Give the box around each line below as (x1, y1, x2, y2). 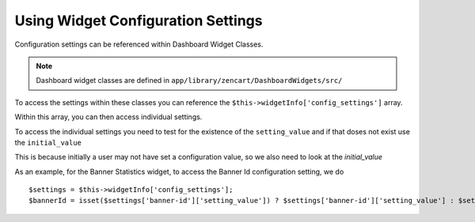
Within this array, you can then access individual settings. (14, 112, 203, 122)
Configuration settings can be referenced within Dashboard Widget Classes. (14, 40, 264, 49)
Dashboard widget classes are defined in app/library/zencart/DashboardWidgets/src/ (36, 76, 343, 85)
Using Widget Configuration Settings (14, 12, 263, 29)
